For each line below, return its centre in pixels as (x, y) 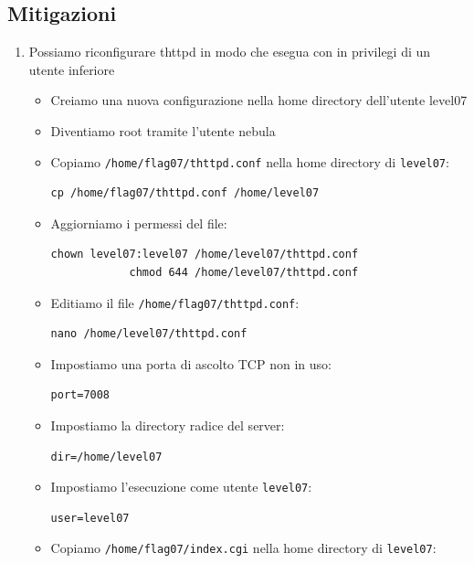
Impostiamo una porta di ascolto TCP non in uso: (191, 363)
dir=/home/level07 (106, 457)
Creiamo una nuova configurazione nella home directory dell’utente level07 (259, 100)
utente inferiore (72, 69)
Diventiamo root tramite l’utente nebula (163, 130)
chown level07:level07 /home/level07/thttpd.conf (205, 255)
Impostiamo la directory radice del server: (168, 425)
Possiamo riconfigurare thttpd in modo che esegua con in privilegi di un (230, 52)
